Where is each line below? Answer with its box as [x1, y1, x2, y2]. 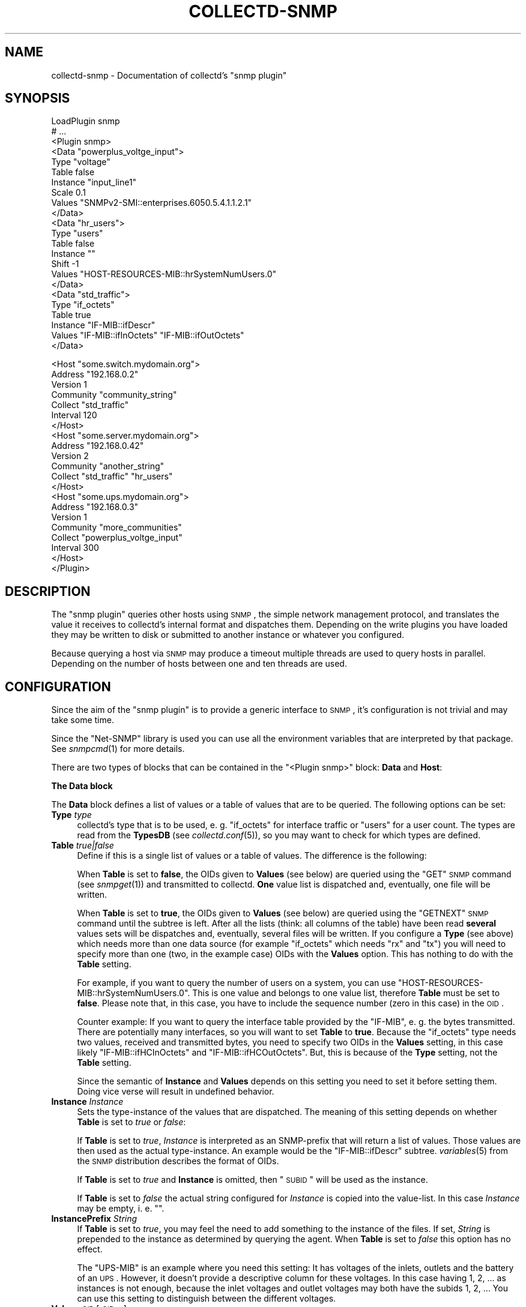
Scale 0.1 [51, 187, 86, 198]
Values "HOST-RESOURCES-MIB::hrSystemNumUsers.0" [51, 269, 276, 280]
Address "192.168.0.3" [51, 502, 139, 512]
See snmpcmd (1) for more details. [51, 744, 185, 754]
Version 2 [51, 451, 89, 461]
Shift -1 [51, 259, 79, 269]
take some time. [51, 715, 114, 726]
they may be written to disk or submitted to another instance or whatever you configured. [51, 629, 405, 640]
